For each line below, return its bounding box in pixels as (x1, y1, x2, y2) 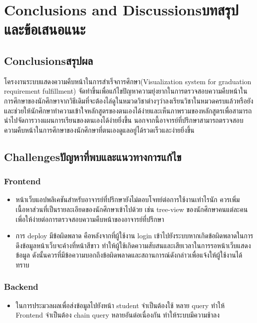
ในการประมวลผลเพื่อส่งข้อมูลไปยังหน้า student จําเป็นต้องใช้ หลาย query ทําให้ (15, 300, 225, 310)
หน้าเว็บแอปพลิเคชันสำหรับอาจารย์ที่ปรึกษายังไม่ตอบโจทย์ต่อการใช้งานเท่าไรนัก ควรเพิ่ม (15, 194, 240, 205)
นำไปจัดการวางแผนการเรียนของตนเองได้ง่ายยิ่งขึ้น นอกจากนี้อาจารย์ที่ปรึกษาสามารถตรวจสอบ (4, 115, 244, 125)
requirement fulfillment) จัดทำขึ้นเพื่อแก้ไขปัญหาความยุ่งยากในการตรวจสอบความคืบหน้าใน (4, 86, 248, 96)
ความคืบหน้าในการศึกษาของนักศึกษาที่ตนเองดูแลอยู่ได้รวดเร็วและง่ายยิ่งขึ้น (4, 124, 195, 135)
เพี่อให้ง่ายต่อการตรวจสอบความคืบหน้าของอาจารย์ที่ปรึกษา (15, 214, 164, 224)
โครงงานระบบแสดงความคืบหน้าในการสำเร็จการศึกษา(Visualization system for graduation (4, 76, 252, 86)
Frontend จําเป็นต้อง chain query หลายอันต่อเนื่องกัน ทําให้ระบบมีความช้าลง (15, 310, 220, 320)
